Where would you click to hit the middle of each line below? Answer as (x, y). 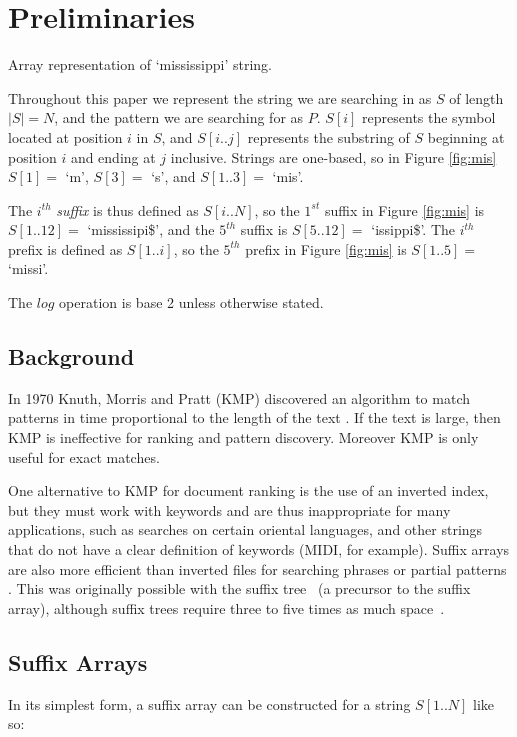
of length (476, 97)
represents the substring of (328, 136)
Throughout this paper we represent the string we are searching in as (220, 97)
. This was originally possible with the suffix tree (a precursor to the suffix (239, 588)
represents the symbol (429, 117)
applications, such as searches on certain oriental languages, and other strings (245, 529)
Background (71, 356)
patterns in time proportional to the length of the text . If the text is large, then (254, 417)
